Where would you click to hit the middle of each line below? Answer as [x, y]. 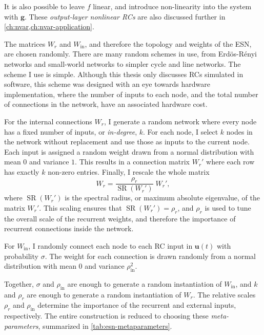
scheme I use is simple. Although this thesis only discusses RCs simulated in [124, 74]
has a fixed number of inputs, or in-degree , [71, 131]
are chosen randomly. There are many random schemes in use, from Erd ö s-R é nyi [130, 54]
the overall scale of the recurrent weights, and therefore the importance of [120, 218]
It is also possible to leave [44, 6]
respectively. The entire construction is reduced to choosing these [106, 316]
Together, [19, 283]
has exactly [22, 171]
